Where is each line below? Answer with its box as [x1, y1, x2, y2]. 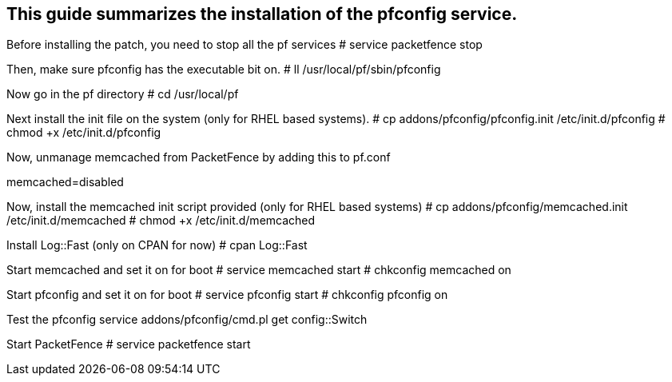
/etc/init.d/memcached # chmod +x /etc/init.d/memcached [6, 213, 316, 228]
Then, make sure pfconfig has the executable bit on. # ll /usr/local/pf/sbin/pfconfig [6, 62, 441, 77]
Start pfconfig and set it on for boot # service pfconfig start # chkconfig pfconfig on [6, 288, 448, 302]
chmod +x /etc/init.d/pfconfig [6, 125, 161, 140]
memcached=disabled [6, 175, 124, 189]
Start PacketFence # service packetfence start [6, 337, 251, 352]
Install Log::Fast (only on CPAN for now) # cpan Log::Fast [6, 238, 308, 253]
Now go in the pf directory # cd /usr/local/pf [6, 87, 239, 101]
